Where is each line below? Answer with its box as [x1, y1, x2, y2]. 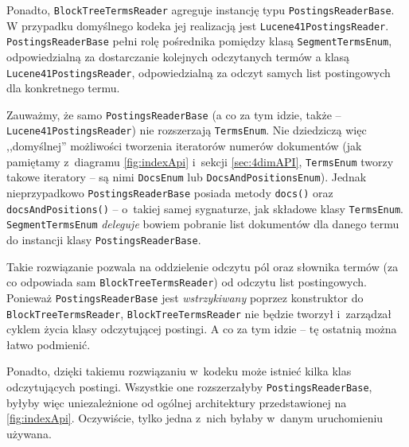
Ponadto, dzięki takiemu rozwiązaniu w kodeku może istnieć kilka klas [6, 363, 352, 379]
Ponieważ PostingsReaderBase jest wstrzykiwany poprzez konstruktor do [6, 289, 364, 305]
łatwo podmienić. [6, 336, 91, 352]
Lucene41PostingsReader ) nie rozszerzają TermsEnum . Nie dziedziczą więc [6, 122, 367, 138]
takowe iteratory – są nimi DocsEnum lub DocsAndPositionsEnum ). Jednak [6, 169, 367, 185]
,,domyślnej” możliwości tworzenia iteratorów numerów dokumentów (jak [6, 138, 362, 154]
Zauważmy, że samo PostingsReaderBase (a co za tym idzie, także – [6, 106, 341, 122]
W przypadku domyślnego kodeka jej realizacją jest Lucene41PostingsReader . [6, 17, 389, 33]
